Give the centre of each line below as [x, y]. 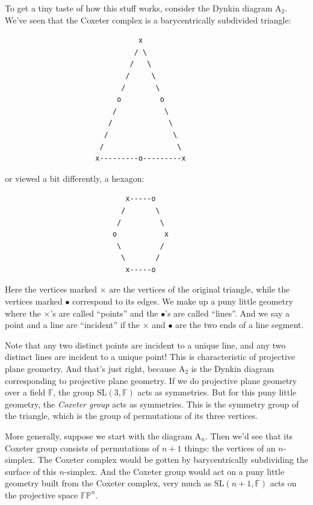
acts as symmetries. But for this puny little [217, 392]
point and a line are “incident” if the [73, 325]
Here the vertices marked [51, 289]
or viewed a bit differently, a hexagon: [75, 178]
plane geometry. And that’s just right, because [91, 369]
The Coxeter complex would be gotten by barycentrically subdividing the [173, 460]
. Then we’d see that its [249, 436]
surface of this [31, 471]
